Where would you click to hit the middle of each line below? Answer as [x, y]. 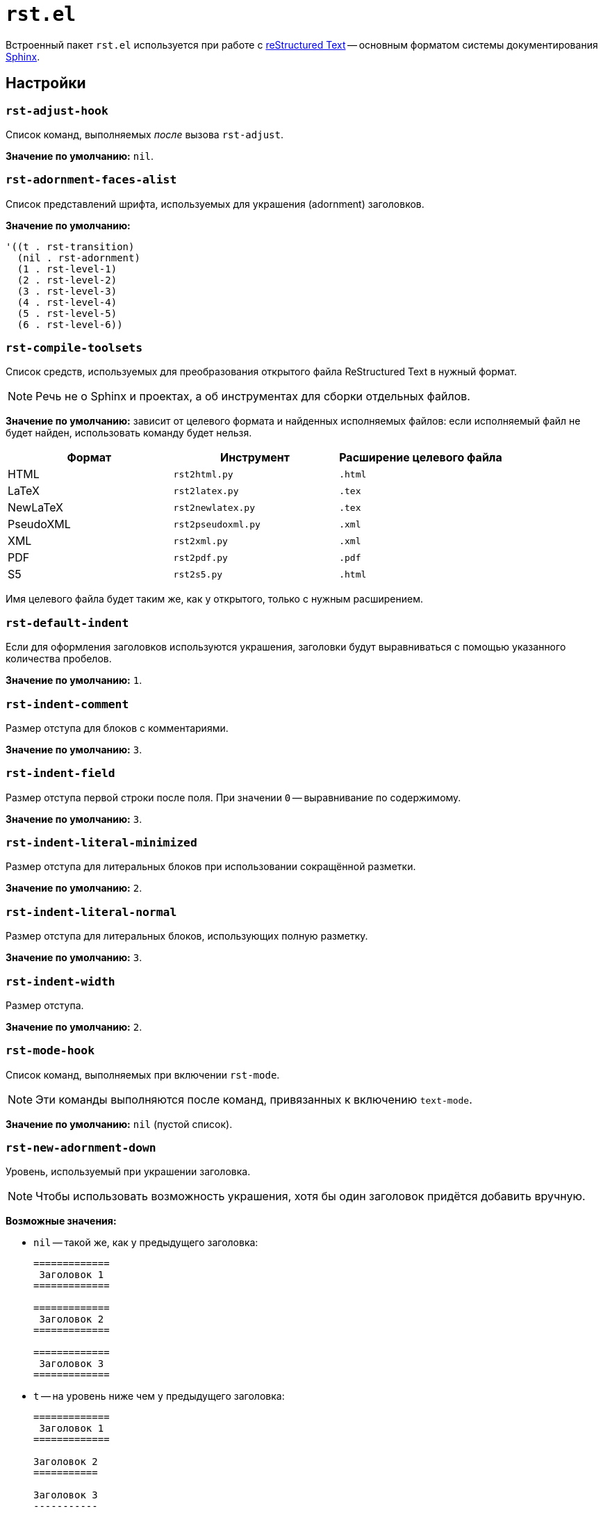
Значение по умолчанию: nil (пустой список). [119, 1124]
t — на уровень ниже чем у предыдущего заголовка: [159, 1396]
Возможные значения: [61, 1221]
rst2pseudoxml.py [217, 524]
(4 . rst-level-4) [67, 302]
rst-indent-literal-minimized [101, 843]
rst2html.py [203, 474]
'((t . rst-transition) [70, 246]
